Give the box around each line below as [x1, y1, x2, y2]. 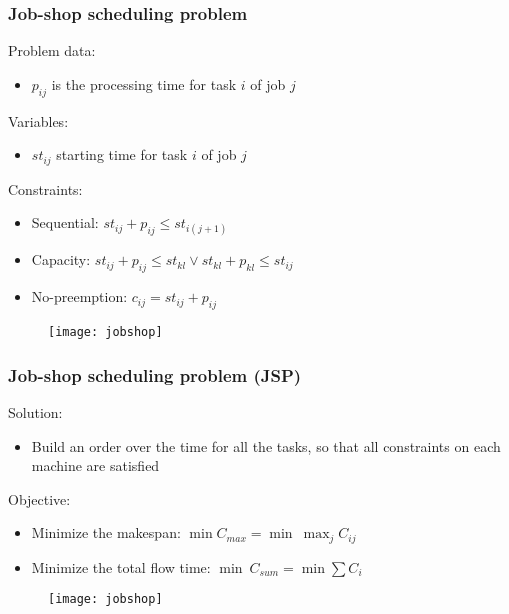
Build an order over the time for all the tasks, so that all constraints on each [31, 435, 501, 456]
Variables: [8, 110, 69, 131]
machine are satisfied [31, 455, 160, 476]
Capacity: [31, 249, 91, 270]
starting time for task [56, 144, 188, 165]
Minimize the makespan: [31, 522, 181, 543]
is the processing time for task [51, 73, 237, 94]
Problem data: [8, 40, 96, 61]
